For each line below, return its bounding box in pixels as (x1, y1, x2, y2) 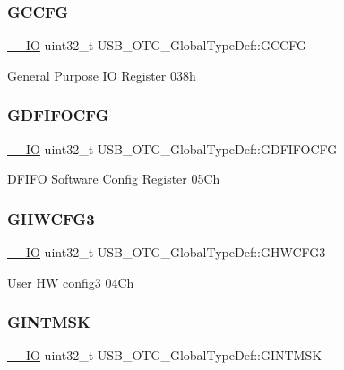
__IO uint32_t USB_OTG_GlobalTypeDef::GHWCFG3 (7, 243, 326, 262)
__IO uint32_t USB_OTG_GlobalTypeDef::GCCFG (7, 36, 306, 55)
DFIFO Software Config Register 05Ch (7, 169, 220, 188)
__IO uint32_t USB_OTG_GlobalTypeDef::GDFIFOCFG (7, 139, 338, 158)
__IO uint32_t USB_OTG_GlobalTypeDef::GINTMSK (7, 346, 322, 365)
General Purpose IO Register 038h (7, 65, 196, 84)
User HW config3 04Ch (7, 272, 134, 291)
